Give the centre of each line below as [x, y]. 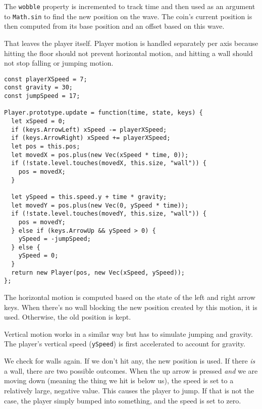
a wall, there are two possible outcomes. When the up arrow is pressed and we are [131, 370]
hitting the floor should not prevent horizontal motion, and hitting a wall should [128, 53]
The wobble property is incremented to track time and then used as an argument [130, 6]
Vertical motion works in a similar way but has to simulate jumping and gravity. [128, 334]
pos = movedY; [42, 222]
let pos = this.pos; [46, 146]
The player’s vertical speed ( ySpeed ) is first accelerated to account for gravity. [125, 344]
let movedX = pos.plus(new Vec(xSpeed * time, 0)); [100, 155]
